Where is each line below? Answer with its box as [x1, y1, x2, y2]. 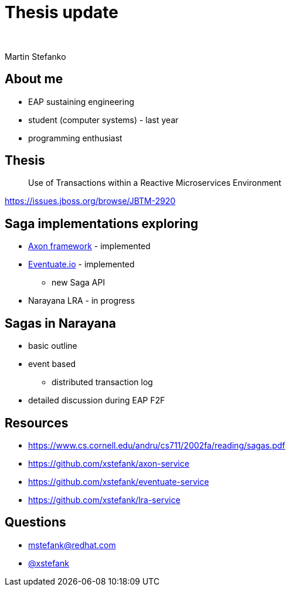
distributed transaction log [52, 377, 153, 388]
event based [28, 359, 76, 369]
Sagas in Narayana [5, 315, 117, 331]
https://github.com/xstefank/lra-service [28, 494, 180, 505]
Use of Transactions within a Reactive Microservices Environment [28, 178, 281, 188]
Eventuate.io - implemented [28, 259, 135, 270]
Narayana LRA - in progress [28, 295, 135, 306]
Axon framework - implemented [28, 241, 151, 252]
